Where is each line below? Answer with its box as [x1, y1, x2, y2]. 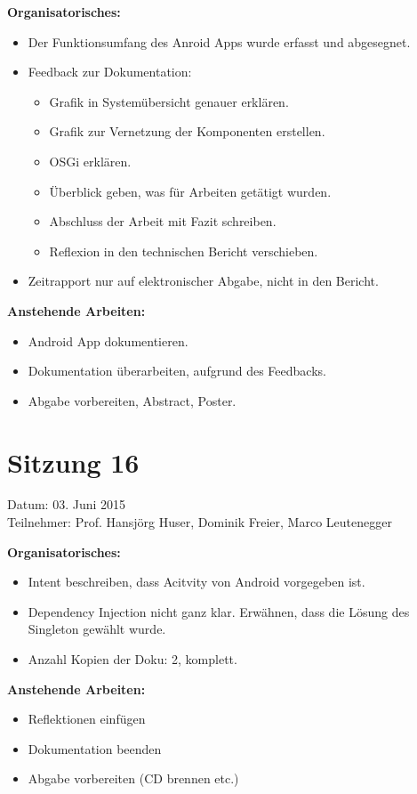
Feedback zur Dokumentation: [28, 62, 192, 81]
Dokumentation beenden [28, 739, 162, 758]
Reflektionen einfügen [28, 709, 146, 728]
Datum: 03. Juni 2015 [7, 495, 126, 514]
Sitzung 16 [7, 443, 140, 480]
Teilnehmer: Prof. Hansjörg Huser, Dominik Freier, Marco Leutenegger [7, 513, 392, 531]
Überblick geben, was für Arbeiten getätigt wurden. [49, 182, 332, 200]
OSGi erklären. [49, 151, 132, 170]
